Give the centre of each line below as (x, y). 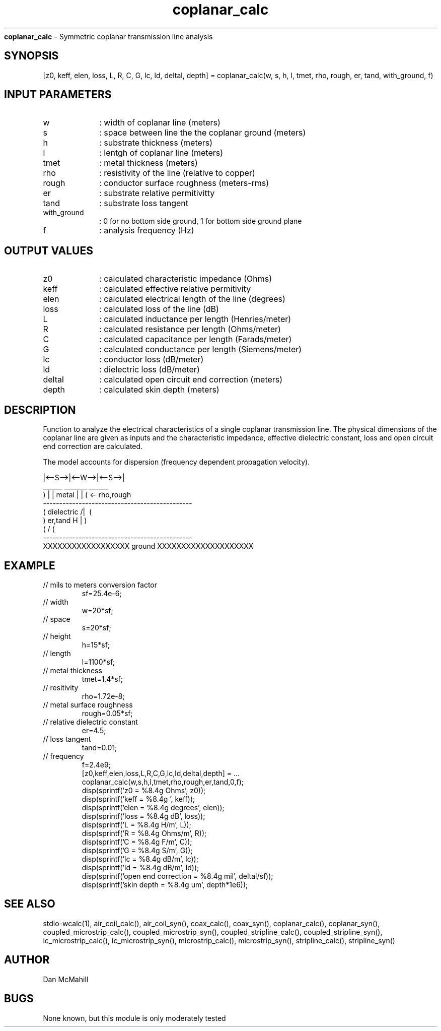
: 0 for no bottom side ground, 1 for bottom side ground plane (201, 221)
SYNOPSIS (31, 56)
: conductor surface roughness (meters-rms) (184, 183)
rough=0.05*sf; (107, 713)
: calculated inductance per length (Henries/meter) (195, 319)
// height (57, 636)
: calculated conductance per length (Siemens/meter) (201, 349)
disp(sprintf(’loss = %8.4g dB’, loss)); (143, 816)
